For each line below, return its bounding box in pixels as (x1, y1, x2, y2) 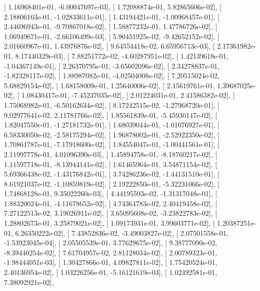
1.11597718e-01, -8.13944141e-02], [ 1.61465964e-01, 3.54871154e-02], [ (4, 159, 217, 169)
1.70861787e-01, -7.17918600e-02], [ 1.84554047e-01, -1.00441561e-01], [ (4, 139, 219, 150)
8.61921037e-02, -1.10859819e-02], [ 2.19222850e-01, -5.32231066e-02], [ (4, 178, 219, 189)
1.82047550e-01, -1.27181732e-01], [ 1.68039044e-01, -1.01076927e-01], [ (4, 119, 219, 130)
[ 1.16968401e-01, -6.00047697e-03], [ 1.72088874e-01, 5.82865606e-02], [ (4, 2, 221, 12)
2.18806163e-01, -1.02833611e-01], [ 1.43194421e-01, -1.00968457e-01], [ (4, 11, 219, 22)
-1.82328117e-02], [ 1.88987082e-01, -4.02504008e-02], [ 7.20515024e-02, (4, 70, 219, 81)
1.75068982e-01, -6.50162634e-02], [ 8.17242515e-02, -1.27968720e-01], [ (4, 99, 219, 110)
